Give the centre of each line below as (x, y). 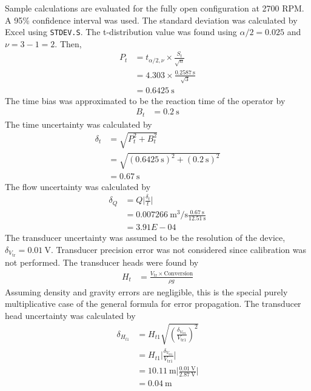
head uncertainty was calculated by (70, 315)
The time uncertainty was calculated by (79, 124)
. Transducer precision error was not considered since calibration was (179, 250)
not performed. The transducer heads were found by (102, 262)
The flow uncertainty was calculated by (78, 186)
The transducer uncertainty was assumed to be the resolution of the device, (145, 238)
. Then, (68, 43)
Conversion (179, 273)
